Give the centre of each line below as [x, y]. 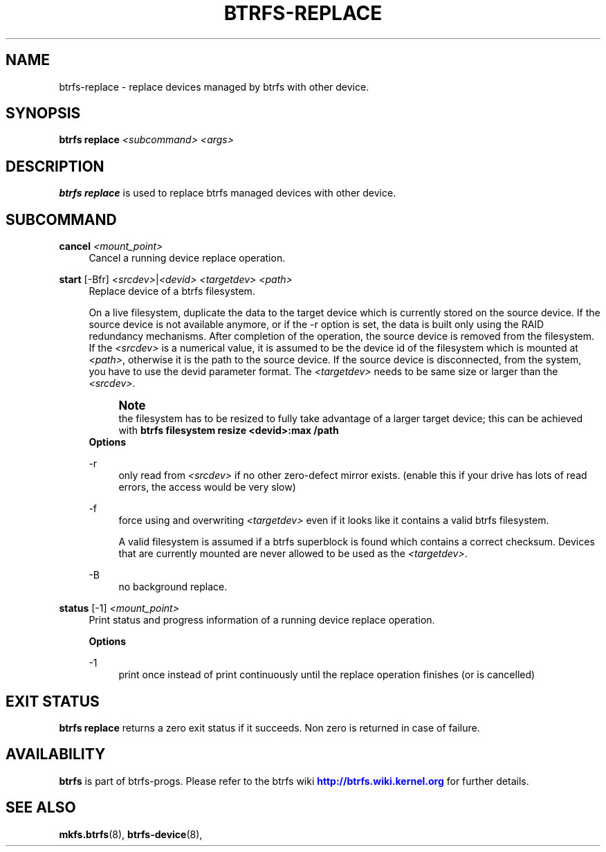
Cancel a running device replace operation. [187, 258]
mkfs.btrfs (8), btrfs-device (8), [131, 834]
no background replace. [173, 587]
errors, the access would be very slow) [207, 487]
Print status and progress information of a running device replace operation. [262, 620]
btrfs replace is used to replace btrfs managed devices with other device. [228, 193]
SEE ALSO [41, 808]
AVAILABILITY [56, 754]
